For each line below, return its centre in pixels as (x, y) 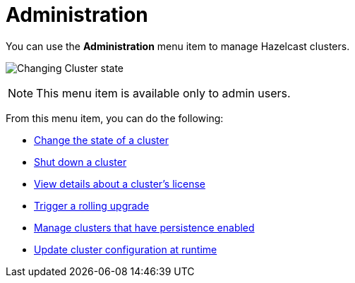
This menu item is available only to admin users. (163, 93)
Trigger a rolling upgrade (92, 205)
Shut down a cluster (80, 162)
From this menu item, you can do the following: (115, 118)
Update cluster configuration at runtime (126, 249)
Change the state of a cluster (101, 140)
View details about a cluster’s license (120, 183)
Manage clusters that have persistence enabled (144, 227)
